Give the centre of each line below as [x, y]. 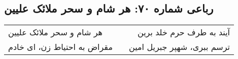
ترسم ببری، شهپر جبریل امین [180, 47]
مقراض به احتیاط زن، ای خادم [61, 47]
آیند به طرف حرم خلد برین [184, 32]
